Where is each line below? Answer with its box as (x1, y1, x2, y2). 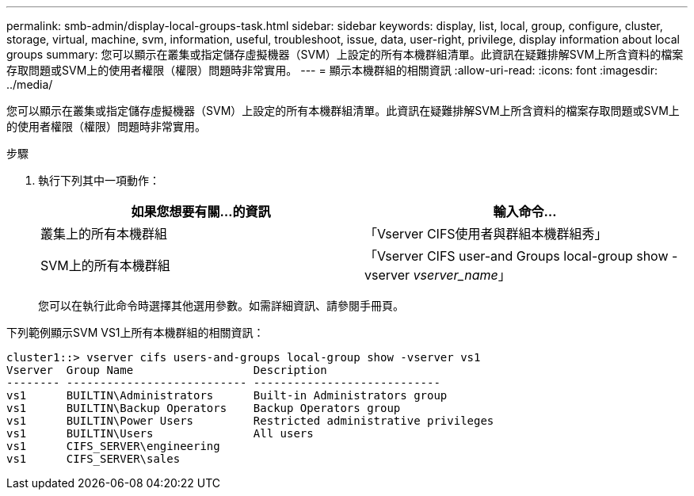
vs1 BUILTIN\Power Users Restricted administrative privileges (6, 414, 494, 427)
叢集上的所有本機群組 (40, 226, 168, 242)
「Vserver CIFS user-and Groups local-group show (364, 248, 669, 264)
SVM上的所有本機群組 (40, 258, 170, 273)
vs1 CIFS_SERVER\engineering (6, 440, 220, 452)
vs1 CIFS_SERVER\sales (6, 452, 181, 465)
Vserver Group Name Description (6, 364, 327, 376)
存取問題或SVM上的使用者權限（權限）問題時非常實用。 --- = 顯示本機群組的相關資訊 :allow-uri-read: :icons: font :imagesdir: (6, 63, 658, 77)
